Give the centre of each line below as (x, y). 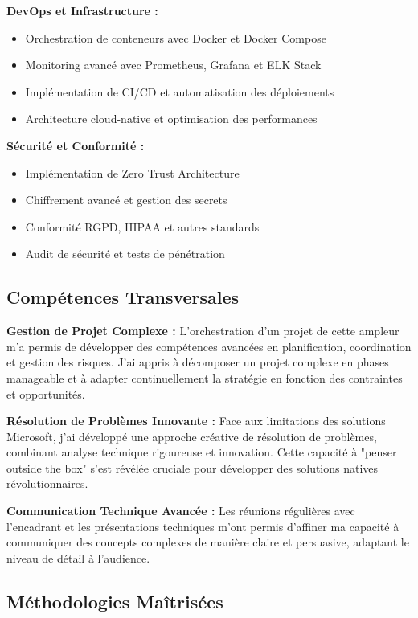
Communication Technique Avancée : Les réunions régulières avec (181, 511)
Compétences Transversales (123, 297)
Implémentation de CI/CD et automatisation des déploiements (180, 91)
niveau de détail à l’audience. (78, 557)
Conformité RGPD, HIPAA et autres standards (142, 226)
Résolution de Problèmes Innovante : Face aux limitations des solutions (196, 421)
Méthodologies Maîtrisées (115, 601)
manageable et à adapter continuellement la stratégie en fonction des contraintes (205, 377)
